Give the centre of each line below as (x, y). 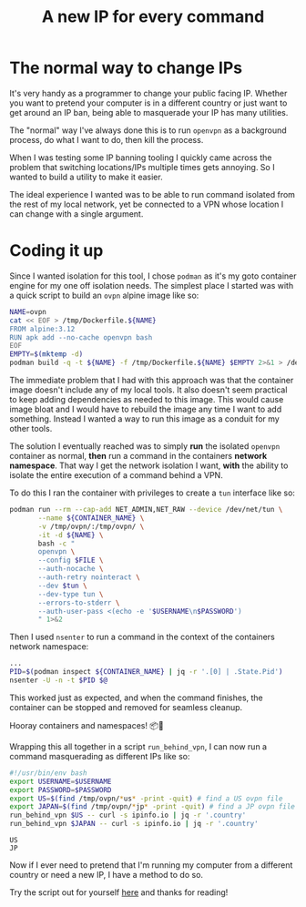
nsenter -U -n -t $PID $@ (58, 680)
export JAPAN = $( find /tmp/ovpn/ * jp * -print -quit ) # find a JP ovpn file (153, 807)
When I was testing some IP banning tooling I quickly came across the (141, 158)
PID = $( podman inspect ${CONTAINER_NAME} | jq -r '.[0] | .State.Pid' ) (146, 672)
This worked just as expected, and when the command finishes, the (137, 698)
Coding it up (56, 251)
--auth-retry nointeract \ (89, 577)
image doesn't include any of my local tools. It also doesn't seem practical (148, 390)
